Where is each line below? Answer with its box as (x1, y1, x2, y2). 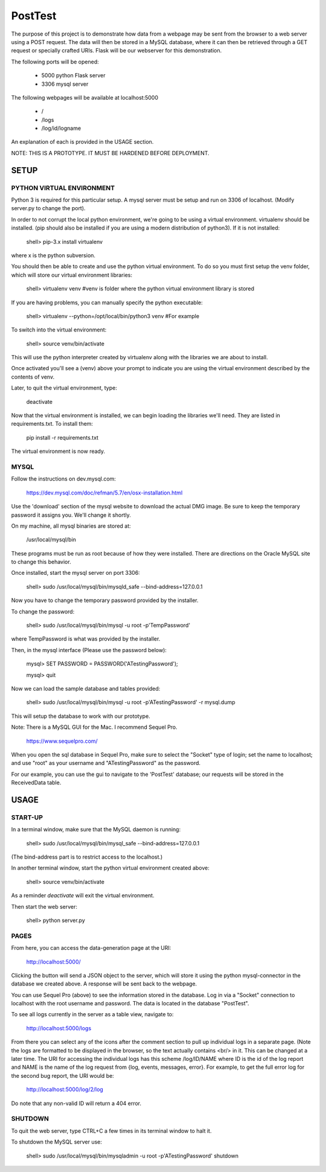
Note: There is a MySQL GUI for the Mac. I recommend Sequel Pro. (11, 723, 177, 731)
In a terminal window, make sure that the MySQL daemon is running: (11, 826, 181, 833)
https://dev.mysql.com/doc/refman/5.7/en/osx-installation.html (26, 489, 183, 496)
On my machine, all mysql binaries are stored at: (11, 522, 131, 530)
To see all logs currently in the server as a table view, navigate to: (11, 1011, 174, 1018)
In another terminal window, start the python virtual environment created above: (11, 864, 209, 872)
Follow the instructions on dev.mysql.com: (11, 475, 116, 482)
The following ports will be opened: (11, 58, 99, 65)
